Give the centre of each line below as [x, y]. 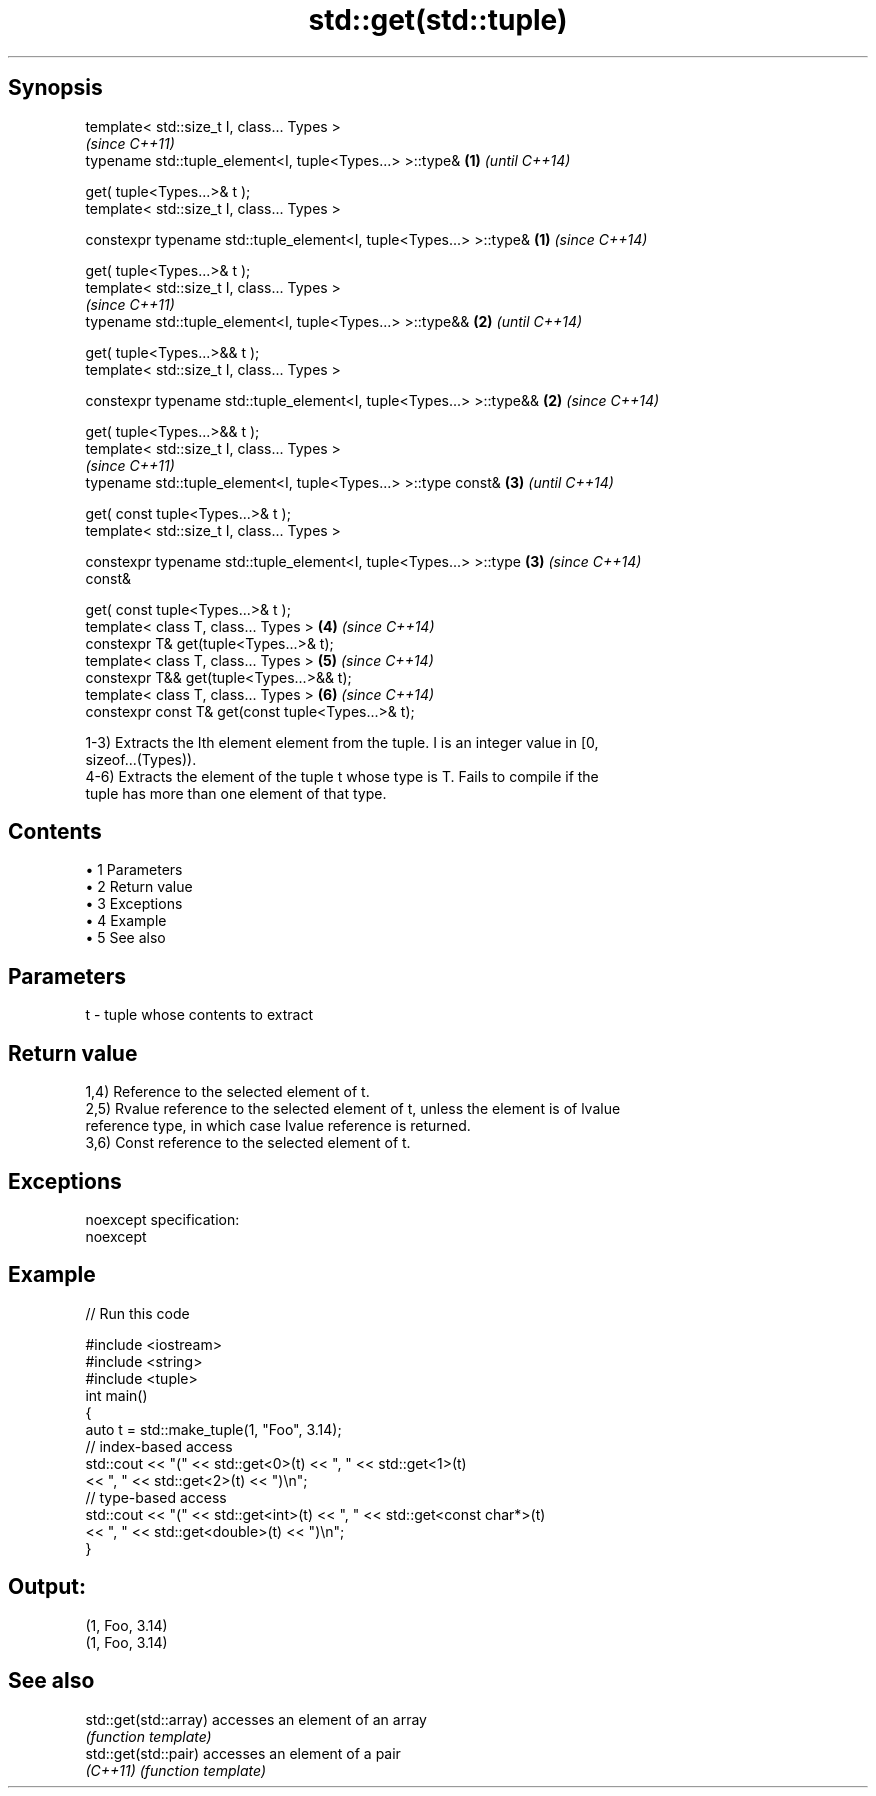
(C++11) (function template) [176, 1770]
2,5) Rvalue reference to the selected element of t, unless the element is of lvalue [353, 1109]
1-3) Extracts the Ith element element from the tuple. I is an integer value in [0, [342, 742]
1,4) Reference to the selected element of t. [227, 1092]
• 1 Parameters [134, 870]
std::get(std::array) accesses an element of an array [256, 1719]
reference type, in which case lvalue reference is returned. [278, 1126]
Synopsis [55, 88]
